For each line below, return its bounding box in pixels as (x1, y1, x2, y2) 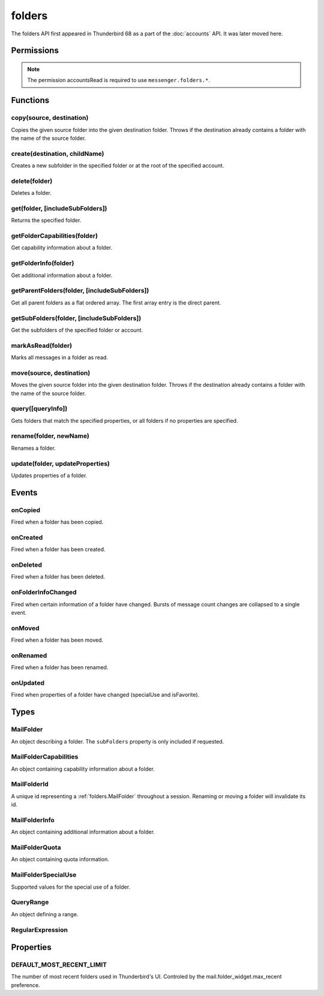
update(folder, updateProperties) (11, 459, 110, 468)
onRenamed (11, 651, 47, 660)
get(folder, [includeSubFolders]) (11, 204, 107, 212)
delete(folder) (11, 177, 53, 185)
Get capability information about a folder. (11, 244, 113, 251)
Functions (11, 95, 50, 106)
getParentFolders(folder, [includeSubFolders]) (11, 287, 149, 295)
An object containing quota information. (11, 856, 109, 863)
